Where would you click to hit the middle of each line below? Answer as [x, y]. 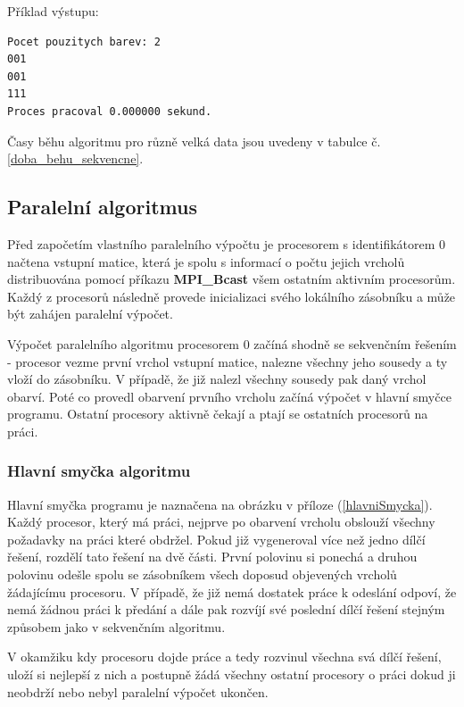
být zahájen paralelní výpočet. [90, 314]
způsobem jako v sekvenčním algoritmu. [116, 626]
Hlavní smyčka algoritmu [99, 471]
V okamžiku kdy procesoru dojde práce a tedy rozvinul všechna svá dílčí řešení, [224, 657]
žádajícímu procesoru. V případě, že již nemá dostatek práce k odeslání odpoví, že [232, 591]
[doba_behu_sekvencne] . [75, 158]
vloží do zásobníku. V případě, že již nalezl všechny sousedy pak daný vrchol [217, 379]
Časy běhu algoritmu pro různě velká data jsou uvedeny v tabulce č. [194, 141]
